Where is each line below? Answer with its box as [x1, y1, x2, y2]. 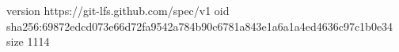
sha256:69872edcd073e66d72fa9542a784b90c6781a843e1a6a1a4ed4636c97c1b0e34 [6, 17, 393, 34]
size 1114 [6, 33, 50, 50]
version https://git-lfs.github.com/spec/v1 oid [6, 2, 230, 18]
